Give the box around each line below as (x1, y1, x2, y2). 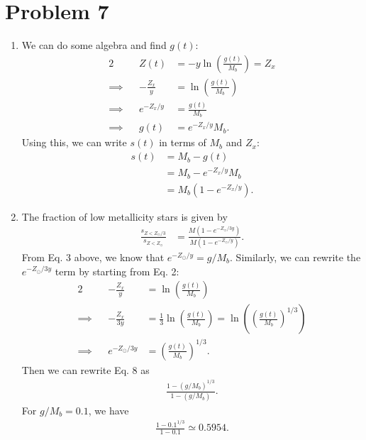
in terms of (159, 135, 206, 150)
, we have (88, 402, 129, 417)
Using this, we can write (21, 135, 127, 150)
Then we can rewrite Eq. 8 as (21, 362, 150, 377)
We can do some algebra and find (21, 38, 167, 53)
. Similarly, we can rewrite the (230, 249, 361, 264)
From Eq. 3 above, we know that (21, 249, 165, 264)
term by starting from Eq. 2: (55, 263, 179, 278)
